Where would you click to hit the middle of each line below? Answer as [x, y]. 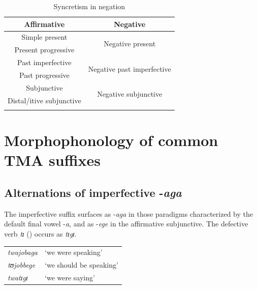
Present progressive [44, 50]
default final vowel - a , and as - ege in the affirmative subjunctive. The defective [126, 224]
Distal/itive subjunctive [44, 100]
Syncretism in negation [89, 6]
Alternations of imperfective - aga [93, 192]
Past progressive [44, 75]
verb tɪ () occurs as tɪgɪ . [40, 233]
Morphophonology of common [111, 140]
